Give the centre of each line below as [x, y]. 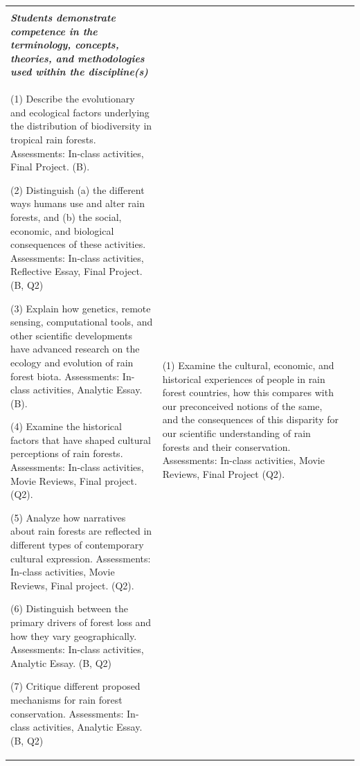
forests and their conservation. [226, 446]
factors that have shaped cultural [81, 439]
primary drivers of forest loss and [81, 622]
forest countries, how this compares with [248, 392]
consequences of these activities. [78, 244]
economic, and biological [62, 230]
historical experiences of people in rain [244, 378]
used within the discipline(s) [79, 72]
